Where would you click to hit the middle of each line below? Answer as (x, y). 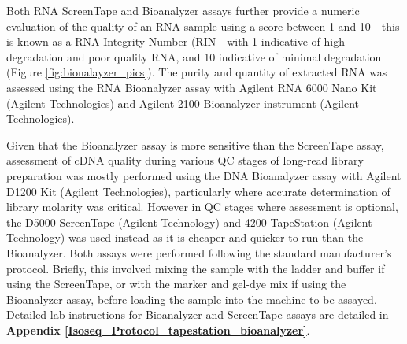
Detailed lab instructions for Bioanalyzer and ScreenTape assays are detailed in (198, 314)
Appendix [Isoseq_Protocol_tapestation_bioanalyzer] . (158, 329)
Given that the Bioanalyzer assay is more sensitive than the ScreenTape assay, (195, 144)
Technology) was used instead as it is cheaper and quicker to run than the (185, 237)
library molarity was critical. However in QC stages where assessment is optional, (202, 207)
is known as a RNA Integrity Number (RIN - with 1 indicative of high (176, 41)
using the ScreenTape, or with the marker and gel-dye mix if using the (176, 284)
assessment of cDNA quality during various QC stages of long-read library (185, 160)
